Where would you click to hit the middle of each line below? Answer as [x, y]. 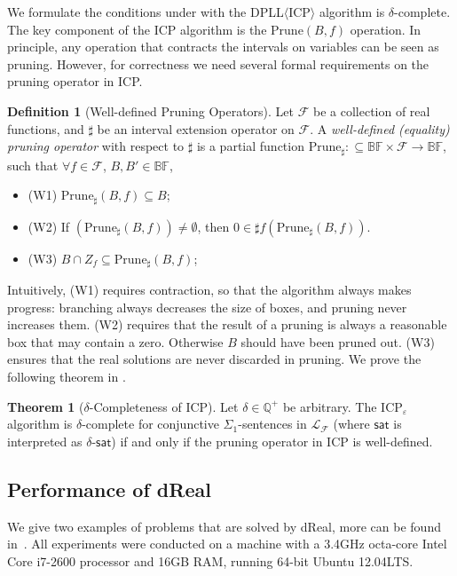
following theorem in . [67, 377]
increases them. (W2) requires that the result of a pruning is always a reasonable [227, 324]
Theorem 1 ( [46, 406]
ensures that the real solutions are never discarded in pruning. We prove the [214, 359]
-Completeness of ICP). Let [164, 406]
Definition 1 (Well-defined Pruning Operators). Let [151, 110]
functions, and [46, 128]
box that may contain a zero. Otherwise [115, 341]
